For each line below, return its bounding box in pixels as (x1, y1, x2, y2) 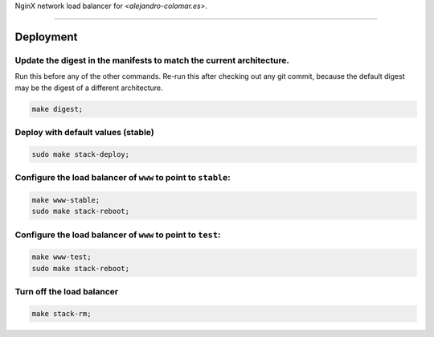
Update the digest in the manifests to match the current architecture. (14, 55, 289, 66)
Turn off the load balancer (14, 286, 119, 298)
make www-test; (31, 253, 92, 261)
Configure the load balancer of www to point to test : (14, 229, 221, 240)
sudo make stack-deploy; (31, 150, 130, 158)
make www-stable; (31, 195, 100, 204)
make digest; (31, 105, 84, 113)
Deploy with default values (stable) (14, 126, 154, 138)
